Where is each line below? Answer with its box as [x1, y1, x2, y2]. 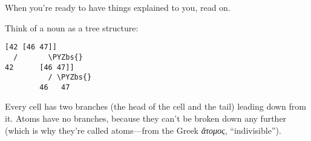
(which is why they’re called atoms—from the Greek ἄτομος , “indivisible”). [5, 124, 281, 136]
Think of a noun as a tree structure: [5, 21, 139, 34]
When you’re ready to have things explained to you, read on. [5, 1, 231, 13]
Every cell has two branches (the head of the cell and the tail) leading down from [5, 100, 306, 113]
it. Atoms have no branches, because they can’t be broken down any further [5, 112, 287, 125]
